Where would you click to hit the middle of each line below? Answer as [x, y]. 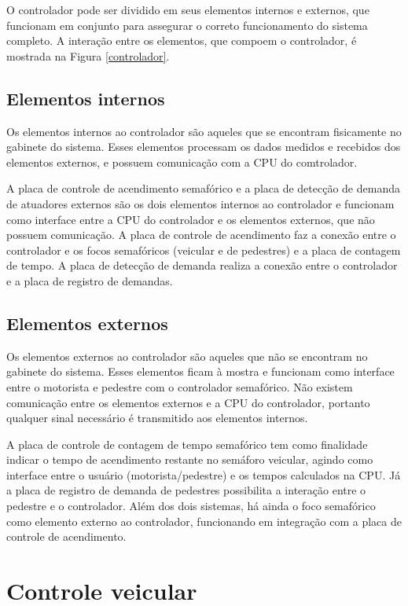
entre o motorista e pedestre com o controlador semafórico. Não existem [180, 386]
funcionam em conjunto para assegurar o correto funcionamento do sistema [187, 25]
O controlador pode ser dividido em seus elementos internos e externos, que [188, 9]
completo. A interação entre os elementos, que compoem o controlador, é [182, 40]
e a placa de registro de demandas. [90, 280]
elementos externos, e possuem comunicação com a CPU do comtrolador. [182, 162]
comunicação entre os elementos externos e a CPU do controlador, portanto [188, 402]
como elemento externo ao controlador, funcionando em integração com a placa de [204, 521]
